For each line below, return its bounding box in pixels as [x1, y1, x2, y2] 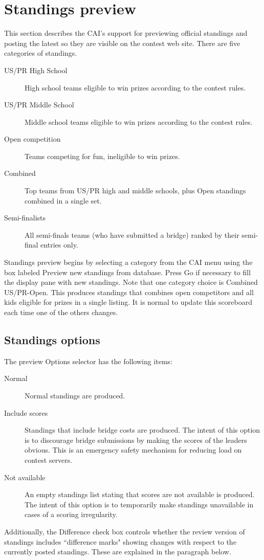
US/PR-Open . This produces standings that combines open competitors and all [4, 286, 254, 297]
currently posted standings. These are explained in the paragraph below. [4, 546, 231, 557]
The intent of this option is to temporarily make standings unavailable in [25, 499, 254, 509]
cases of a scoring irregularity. [25, 509, 118, 520]
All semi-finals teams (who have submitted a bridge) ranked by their [25, 229, 239, 240]
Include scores [4, 407, 48, 418]
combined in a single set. [25, 195, 102, 206]
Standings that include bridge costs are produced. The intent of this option [25, 424, 260, 435]
